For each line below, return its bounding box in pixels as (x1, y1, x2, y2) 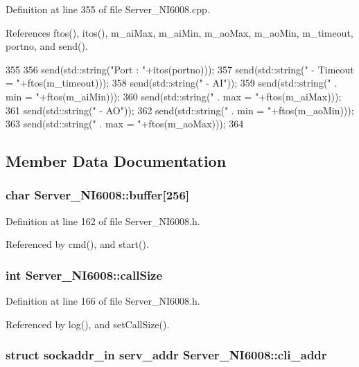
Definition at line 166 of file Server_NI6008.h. (6, 294, 200, 308)
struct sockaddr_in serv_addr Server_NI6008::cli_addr (6, 346, 327, 364)
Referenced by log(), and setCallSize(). (6, 316, 170, 331)
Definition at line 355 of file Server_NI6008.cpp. (6, 2, 210, 16)
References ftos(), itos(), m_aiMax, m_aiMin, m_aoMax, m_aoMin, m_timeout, (6, 25, 353, 39)
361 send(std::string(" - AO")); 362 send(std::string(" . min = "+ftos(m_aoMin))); (6, 102, 354, 117)
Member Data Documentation (6, 150, 227, 172)
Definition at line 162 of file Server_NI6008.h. (6, 213, 200, 228)
